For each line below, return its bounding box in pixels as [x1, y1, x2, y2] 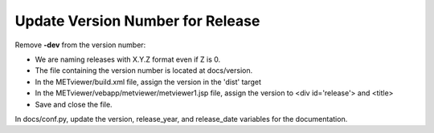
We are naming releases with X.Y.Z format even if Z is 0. [35, 54, 221, 64]
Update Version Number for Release [14, 12, 260, 30]
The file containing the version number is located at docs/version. [35, 66, 253, 75]
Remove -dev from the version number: [14, 40, 146, 50]
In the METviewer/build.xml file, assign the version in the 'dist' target [35, 77, 261, 87]
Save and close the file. [35, 99, 113, 109]
